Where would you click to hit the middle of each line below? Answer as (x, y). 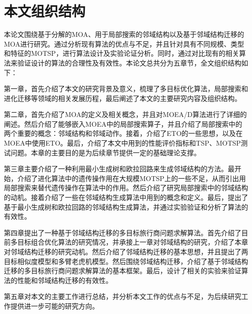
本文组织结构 (45, 11)
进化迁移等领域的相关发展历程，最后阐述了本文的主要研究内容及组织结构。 (123, 98)
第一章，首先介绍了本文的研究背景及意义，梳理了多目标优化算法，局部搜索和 (126, 89)
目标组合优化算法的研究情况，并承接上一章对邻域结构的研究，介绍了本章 (133, 242)
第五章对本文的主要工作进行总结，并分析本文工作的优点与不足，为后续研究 (123, 296)
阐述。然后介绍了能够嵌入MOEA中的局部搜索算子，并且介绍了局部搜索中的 (123, 124)
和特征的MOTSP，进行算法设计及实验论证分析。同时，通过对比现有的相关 (122, 53)
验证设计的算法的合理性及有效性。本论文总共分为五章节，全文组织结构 (129, 62)
